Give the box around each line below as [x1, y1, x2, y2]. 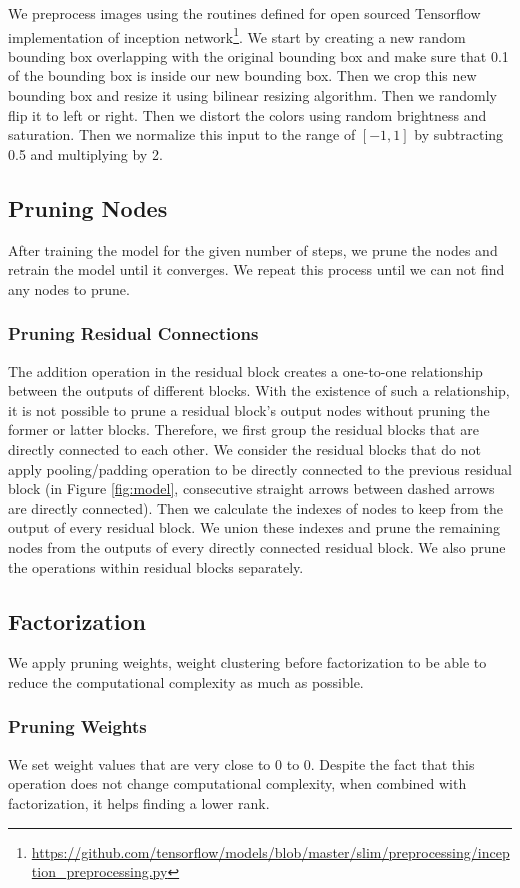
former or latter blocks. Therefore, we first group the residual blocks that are [8, 419, 479, 440]
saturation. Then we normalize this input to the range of [8, 124, 356, 145]
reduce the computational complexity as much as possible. [8, 671, 364, 692]
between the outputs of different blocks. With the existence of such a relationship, [8, 380, 510, 401]
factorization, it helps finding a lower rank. [8, 792, 270, 813]
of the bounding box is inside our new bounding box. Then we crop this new [8, 65, 477, 86]
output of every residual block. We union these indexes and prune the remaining [8, 517, 500, 538]
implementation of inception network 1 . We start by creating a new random [8, 23, 466, 47]
